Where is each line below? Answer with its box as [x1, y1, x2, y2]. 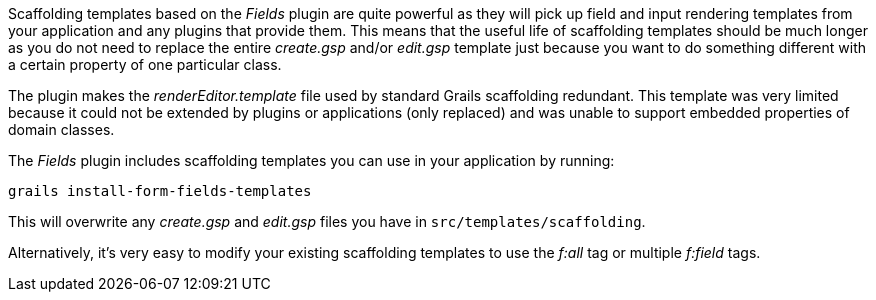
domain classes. [8, 121, 115, 138]
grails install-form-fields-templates [8, 183, 312, 199]
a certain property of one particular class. [8, 56, 282, 73]
